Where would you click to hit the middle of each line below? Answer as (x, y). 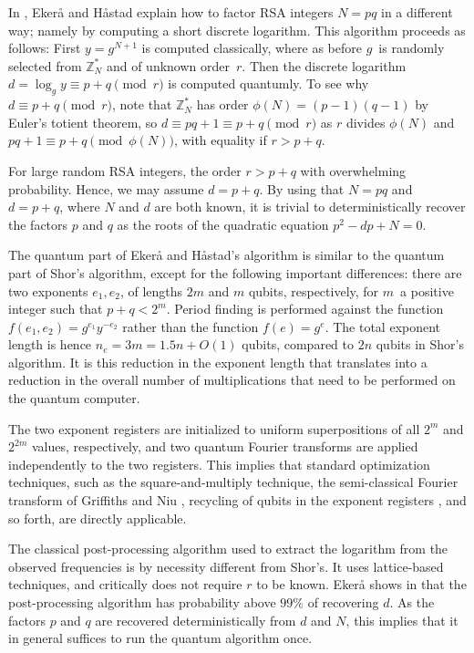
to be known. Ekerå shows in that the (361, 584)
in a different (417, 12)
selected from (45, 65)
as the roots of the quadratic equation (223, 224)
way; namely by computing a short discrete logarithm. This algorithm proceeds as (237, 30)
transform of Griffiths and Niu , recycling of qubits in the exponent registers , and (237, 500)
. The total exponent (383, 326)
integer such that (56, 309)
